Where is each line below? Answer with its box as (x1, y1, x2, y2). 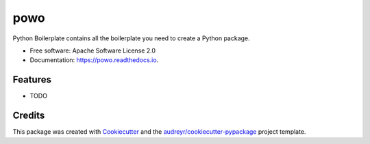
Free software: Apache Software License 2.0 (29, 46, 156, 55)
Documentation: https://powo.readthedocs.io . (29, 56, 159, 64)
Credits (12, 110, 45, 121)
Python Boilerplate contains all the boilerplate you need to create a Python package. (12, 34, 250, 42)
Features (12, 74, 51, 85)
